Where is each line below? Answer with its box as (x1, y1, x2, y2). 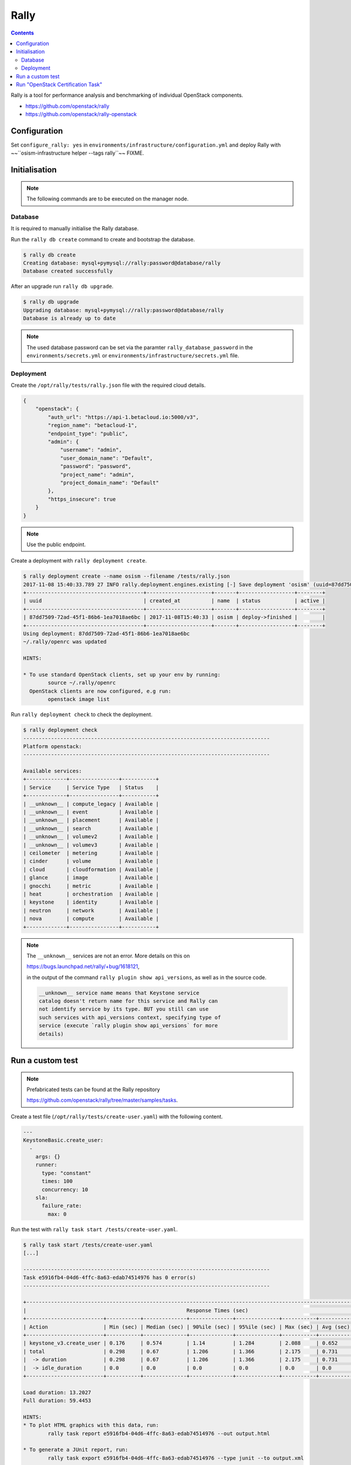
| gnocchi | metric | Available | (23, 883, 159, 889)
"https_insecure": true (47, 496, 116, 502)
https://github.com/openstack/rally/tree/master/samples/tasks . (26, 1096, 178, 1104)
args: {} (35, 1153, 61, 1160)
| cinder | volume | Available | (23, 858, 159, 864)
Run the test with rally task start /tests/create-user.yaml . (11, 1225, 178, 1233)
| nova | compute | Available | (23, 915, 159, 922)
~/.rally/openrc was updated (23, 639, 107, 645)
